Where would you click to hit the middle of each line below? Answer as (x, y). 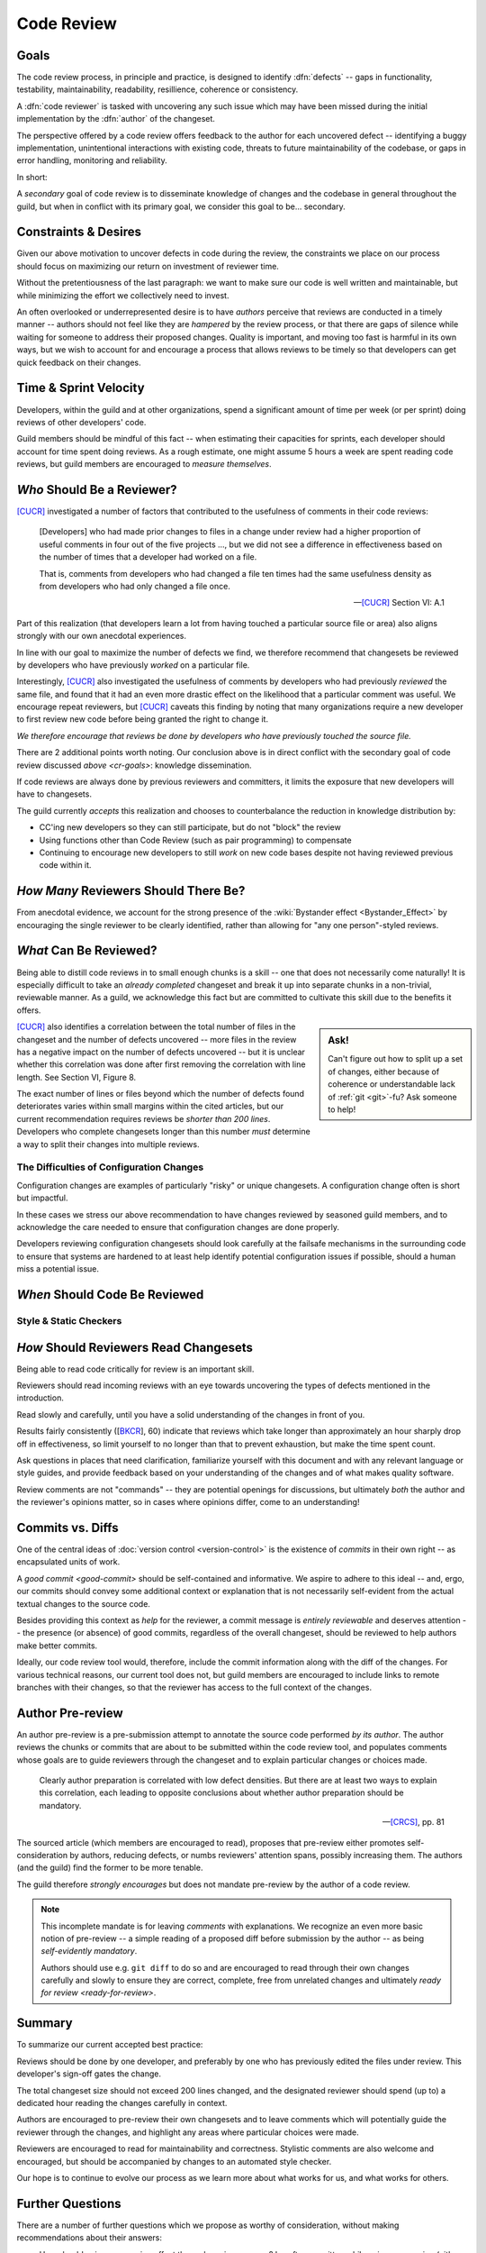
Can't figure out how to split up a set (396, 1059)
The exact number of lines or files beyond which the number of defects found (161, 1094)
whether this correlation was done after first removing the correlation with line (161, 1064)
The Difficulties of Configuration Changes (110, 1167)
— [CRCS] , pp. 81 (413, 1822)
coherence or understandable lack (392, 1084)
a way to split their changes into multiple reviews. (108, 1144)
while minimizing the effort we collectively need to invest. (123, 295)
